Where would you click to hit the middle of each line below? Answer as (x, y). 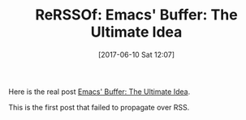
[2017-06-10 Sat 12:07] (136, 54)
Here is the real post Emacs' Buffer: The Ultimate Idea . (99, 92)
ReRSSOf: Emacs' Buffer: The (136, 15)
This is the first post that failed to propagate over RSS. (99, 107)
